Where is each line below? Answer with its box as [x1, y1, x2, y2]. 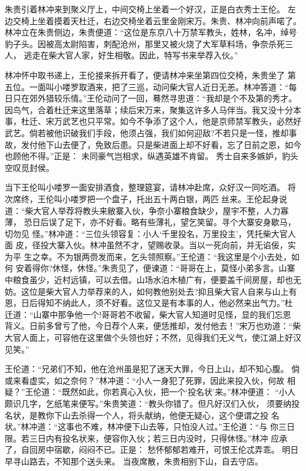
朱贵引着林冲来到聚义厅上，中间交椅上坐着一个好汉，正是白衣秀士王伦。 [5, 3, 285, 15]
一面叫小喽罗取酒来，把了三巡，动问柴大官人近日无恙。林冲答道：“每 [29, 80, 297, 93]
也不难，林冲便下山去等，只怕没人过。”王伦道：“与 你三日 [74, 420, 295, 433]
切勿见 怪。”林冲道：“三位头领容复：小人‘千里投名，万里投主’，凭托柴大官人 [5, 227, 296, 239]
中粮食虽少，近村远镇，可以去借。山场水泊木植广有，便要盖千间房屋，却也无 [5, 274, 301, 286]
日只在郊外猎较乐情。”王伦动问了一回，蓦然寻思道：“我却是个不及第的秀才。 [5, 92, 297, 104]
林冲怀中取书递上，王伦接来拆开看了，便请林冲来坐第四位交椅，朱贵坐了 [5, 68, 285, 81]
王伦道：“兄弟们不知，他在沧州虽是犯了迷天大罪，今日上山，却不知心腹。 [5, 363, 289, 375]
